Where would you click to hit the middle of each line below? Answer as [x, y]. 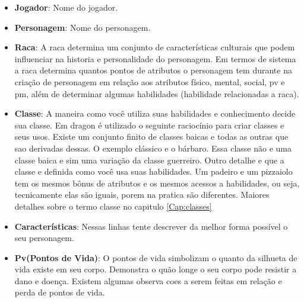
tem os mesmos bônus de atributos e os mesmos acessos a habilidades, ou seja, [157, 183]
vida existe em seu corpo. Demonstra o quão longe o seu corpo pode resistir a [156, 269]
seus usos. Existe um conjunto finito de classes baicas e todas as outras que [151, 136]
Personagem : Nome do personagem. [83, 27]
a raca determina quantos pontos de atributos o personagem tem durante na [153, 70]
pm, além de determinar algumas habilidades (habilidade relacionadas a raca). [157, 93]
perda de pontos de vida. [60, 292]
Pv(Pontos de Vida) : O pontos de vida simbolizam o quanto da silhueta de [156, 257]
